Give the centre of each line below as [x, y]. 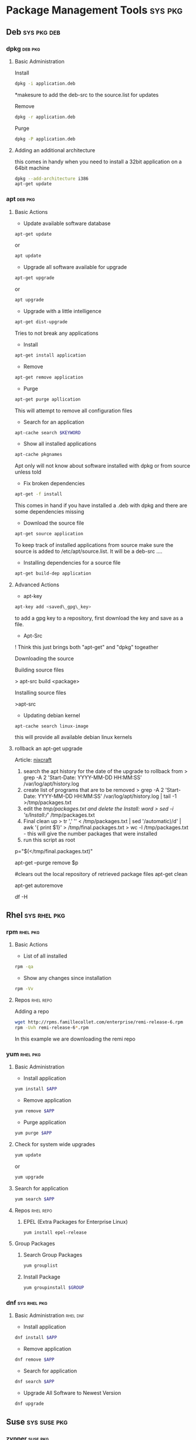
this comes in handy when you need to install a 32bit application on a [98, 162]
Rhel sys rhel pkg [36, 915]
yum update [28, 1155]
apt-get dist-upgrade [41, 322]
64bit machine [32, 167]
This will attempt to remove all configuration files [73, 410]
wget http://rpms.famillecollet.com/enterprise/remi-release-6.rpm [99, 1022]
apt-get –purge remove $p [46, 862]
